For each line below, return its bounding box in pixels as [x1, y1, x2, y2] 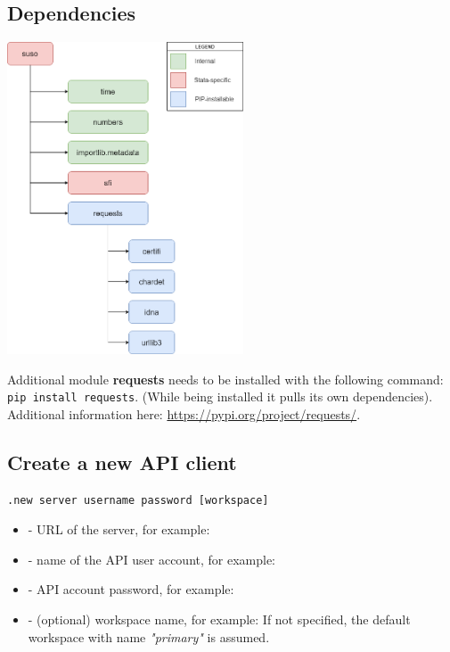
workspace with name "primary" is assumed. [28, 627, 270, 646]
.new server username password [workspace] [7, 493, 269, 507]
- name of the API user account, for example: [28, 549, 276, 568]
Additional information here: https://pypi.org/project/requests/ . [7, 404, 361, 423]
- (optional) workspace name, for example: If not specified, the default [28, 609, 411, 628]
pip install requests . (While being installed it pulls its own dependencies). [7, 387, 433, 406]
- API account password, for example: [28, 580, 234, 598]
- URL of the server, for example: [28, 520, 210, 539]
